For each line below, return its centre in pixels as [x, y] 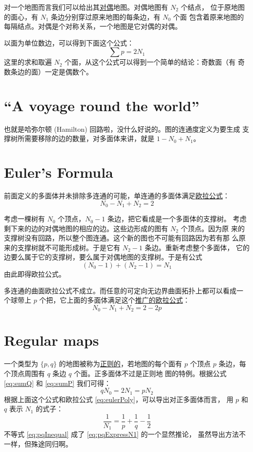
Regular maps [52, 340]
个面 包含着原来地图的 [209, 16]
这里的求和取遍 [28, 62]
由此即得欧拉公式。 [35, 274]
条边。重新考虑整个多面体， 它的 [197, 247]
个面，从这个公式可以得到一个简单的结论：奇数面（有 [150, 62]
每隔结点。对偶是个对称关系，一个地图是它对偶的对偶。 [93, 26]
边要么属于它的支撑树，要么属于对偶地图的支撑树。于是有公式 [103, 257]
